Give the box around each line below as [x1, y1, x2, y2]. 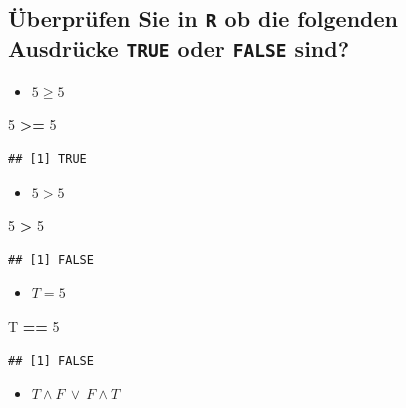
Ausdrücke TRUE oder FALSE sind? [8, 33, 350, 64]
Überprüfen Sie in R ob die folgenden [8, 3, 398, 34]
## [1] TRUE [8, 151, 87, 166]
